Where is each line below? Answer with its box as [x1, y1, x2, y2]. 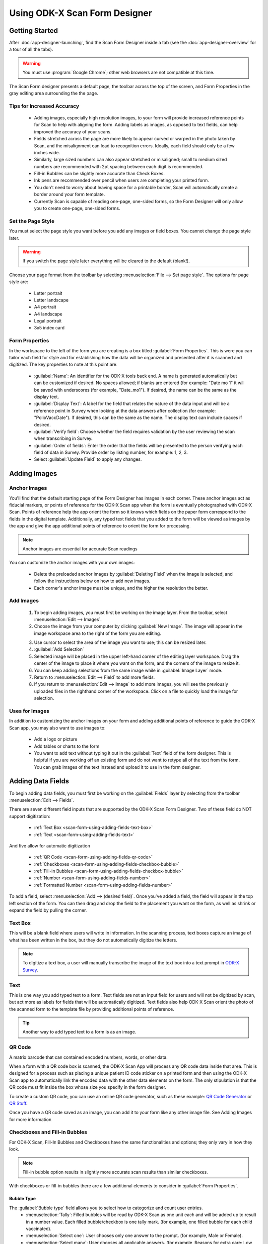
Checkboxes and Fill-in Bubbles [9, 1129, 87, 1136]
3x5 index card [34, 325, 65, 331]
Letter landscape [34, 297, 69, 303]
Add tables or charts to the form [34, 743, 100, 749]
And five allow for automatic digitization [9, 842, 90, 848]
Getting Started [9, 26, 58, 35]
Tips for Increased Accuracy [9, 103, 79, 109]
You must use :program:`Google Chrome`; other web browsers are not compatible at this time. [22, 70, 214, 76]
